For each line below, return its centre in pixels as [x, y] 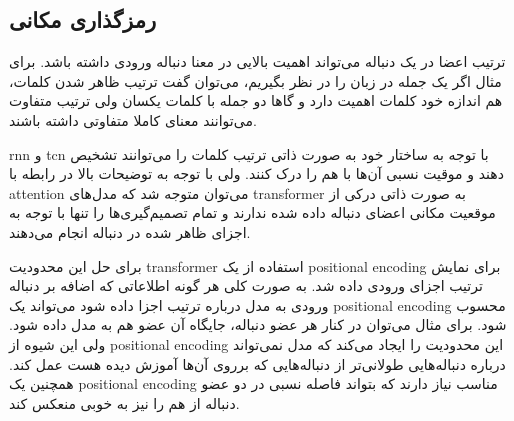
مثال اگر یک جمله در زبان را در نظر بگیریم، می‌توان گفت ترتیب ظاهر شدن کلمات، [255, 80]
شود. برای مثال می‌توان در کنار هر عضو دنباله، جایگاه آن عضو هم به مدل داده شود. [258, 324]
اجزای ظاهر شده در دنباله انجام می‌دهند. [130, 231]
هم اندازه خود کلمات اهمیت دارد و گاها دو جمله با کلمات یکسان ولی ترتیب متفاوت [256, 100]
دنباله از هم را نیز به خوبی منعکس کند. [124, 402]
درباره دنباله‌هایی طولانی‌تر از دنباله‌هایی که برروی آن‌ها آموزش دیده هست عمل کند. [257, 363]
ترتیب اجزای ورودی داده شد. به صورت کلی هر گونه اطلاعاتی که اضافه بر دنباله [246, 285]
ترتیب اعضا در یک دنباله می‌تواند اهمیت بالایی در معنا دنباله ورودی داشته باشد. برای [257, 61]
